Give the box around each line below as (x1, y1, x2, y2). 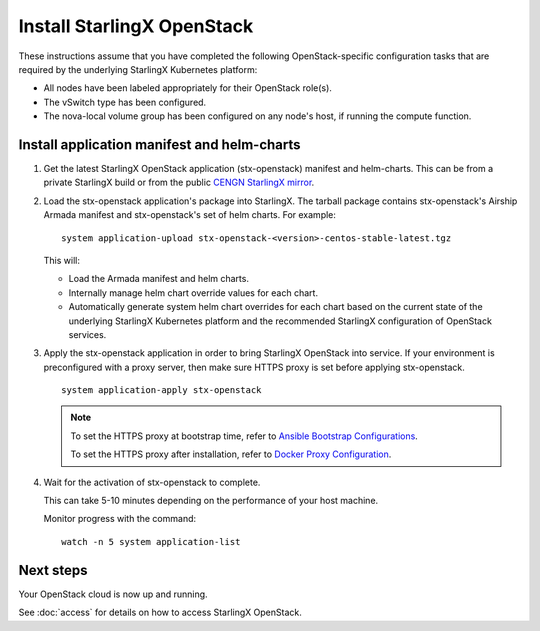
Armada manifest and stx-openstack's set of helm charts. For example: (43, 209, 337, 221)
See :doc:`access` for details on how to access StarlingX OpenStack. (18, 606, 302, 619)
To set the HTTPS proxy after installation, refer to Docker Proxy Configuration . (70, 448, 392, 460)
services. (68, 328, 107, 340)
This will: (43, 254, 80, 266)
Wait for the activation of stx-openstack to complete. (43, 476, 261, 488)
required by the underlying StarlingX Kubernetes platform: (18, 63, 258, 75)
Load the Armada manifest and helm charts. (68, 273, 250, 285)
